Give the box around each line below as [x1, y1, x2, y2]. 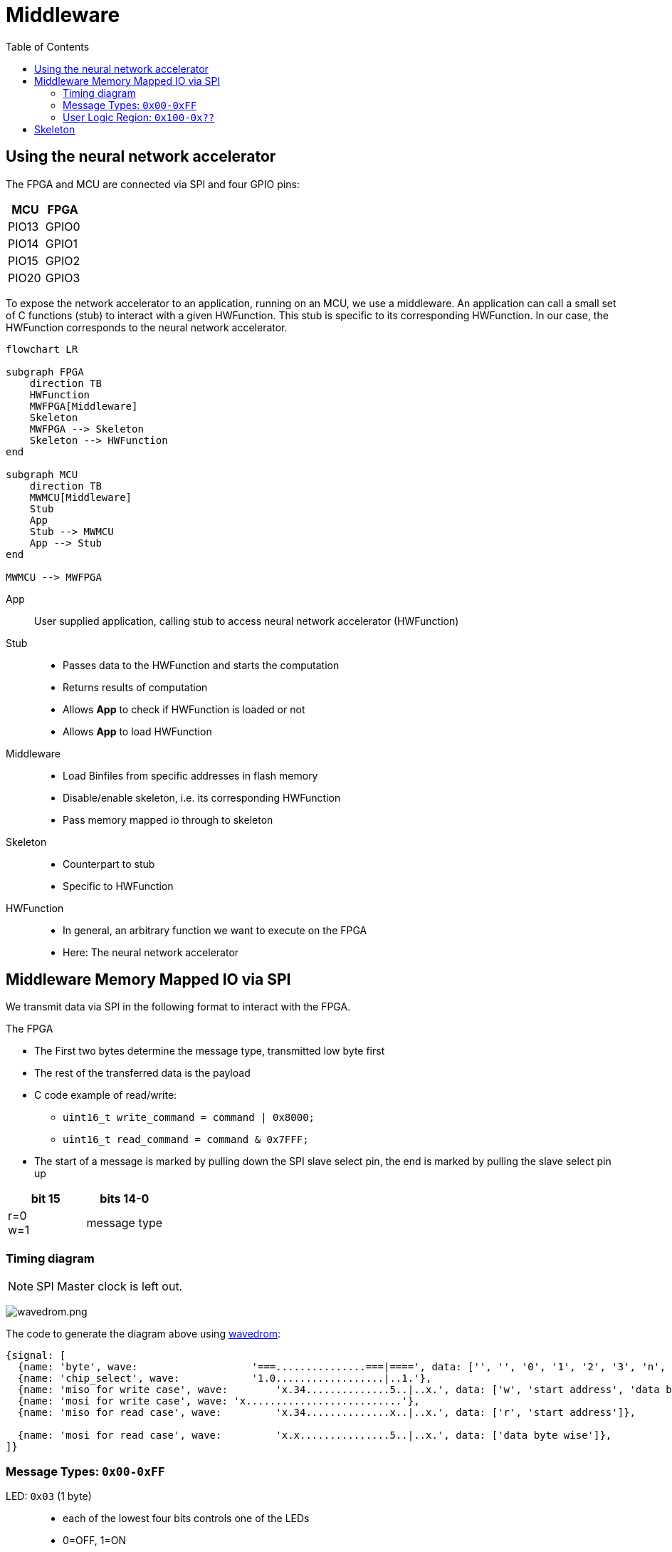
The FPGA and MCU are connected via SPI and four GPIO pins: [6, 177, 300, 190]
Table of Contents [6, 40, 90, 53]
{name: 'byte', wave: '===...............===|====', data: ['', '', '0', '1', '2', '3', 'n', [17, 1361, 666, 1373]
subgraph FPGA [6, 366, 84, 378]
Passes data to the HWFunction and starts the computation [63, 658, 340, 671]
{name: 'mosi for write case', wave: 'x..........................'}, [17, 1395, 420, 1407]
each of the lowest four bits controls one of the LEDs [63, 1511, 310, 1524]
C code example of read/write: [34, 1089, 177, 1102]
